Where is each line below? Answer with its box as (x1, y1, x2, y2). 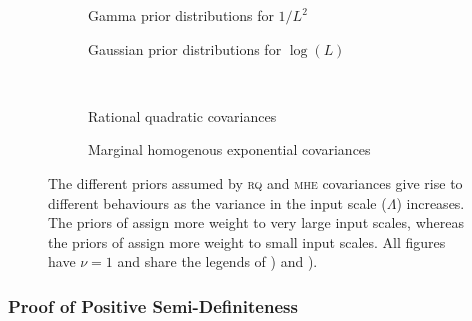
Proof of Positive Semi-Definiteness (8, 293, 298, 318)
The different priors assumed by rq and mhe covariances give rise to (48, 172, 463, 193)
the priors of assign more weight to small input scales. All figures (48, 231, 446, 252)
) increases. (396, 192, 465, 213)
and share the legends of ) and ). (117, 251, 318, 272)
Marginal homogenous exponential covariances (88, 139, 371, 160)
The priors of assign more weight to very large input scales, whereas (48, 212, 464, 233)
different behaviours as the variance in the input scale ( (48, 192, 387, 213)
